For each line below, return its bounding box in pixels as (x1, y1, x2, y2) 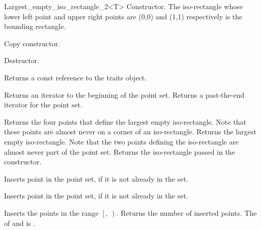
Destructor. (4, 55, 40, 66)
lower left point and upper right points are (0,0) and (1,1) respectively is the (4, 11, 243, 21)
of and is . (4, 217, 36, 228)
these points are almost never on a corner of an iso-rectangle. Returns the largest (4, 126, 256, 137)
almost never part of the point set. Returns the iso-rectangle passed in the (4, 146, 235, 157)
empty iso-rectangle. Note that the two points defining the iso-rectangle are (4, 136, 239, 147)
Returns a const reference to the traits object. (4, 72, 147, 82)
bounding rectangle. (4, 21, 66, 32)
